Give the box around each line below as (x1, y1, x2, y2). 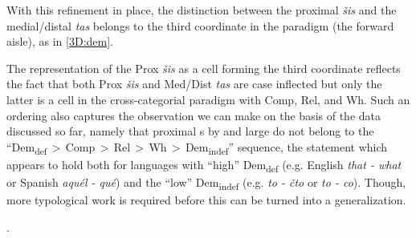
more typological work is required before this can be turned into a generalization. (6, 192, 406, 208)
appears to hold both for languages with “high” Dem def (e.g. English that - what (6, 155, 402, 175)
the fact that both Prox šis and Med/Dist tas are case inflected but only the (6, 75, 382, 92)
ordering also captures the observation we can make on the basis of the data (6, 107, 381, 123)
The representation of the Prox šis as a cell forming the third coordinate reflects (6, 59, 401, 76)
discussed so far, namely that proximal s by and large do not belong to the (6, 123, 374, 139)
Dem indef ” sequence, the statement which (185, 138, 388, 157)
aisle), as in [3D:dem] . (6, 33, 113, 50)
